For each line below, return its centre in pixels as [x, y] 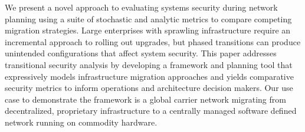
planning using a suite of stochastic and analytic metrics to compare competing [148, 18]
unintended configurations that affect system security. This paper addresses [141, 53]
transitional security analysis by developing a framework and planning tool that [149, 64]
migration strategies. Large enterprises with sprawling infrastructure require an [148, 30]
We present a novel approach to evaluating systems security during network [141, 7]
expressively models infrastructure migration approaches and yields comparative [149, 76]
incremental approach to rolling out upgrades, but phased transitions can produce [153, 41]
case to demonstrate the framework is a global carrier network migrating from [145, 99]
